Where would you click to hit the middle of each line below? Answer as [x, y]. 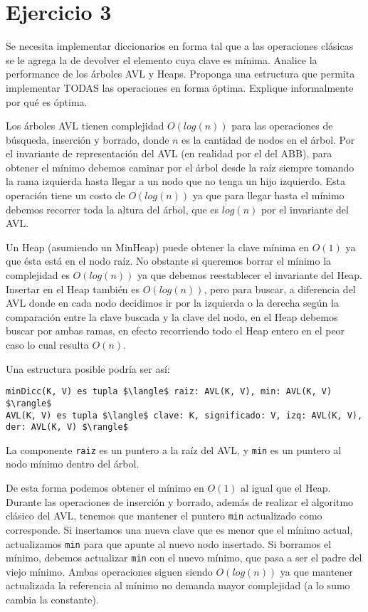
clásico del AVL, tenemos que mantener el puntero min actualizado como [164, 516]
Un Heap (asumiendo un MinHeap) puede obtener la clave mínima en [157, 247]
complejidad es [38, 275]
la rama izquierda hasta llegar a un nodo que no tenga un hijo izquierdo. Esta [175, 181]
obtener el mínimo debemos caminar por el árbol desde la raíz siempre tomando [180, 167]
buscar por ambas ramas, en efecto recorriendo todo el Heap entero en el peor [175, 331]
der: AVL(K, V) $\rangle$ [67, 427]
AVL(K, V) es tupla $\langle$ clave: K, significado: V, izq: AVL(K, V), [184, 415]
